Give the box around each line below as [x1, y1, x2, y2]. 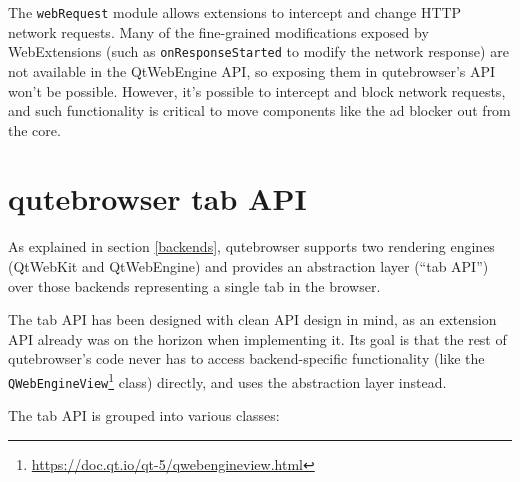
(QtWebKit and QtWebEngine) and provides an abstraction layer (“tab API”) [8, 256, 489, 276]
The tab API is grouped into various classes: [8, 405, 280, 426]
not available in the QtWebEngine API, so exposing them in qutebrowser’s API [8, 60, 496, 81]
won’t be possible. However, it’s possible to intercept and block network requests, [8, 80, 506, 101]
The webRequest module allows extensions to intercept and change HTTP [8, 2, 462, 22]
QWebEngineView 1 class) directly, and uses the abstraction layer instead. [8, 368, 447, 392]
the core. [8, 119, 61, 140]
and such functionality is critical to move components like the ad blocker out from [8, 100, 511, 121]
